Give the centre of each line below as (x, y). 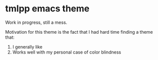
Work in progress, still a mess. (36, 22)
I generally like (27, 47)
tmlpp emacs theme (47, 9)
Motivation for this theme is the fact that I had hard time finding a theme (79, 32)
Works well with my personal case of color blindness (67, 52)
